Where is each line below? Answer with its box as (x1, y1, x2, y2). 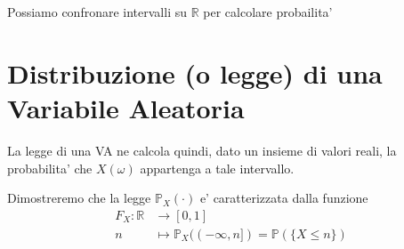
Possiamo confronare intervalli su (7, 3, 187, 20)
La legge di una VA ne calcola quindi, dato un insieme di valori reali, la (7, 141, 397, 159)
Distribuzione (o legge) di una (7, 54, 383, 91)
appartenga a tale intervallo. (140, 158, 295, 177)
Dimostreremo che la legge (7, 189, 151, 207)
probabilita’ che (7, 158, 93, 177)
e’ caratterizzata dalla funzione (199, 189, 368, 207)
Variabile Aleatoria (7, 89, 245, 125)
